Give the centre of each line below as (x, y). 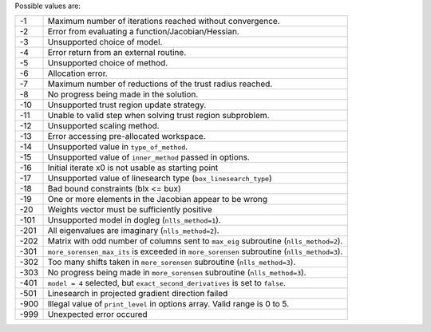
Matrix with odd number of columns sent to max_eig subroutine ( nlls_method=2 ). (195, 241)
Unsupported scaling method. (103, 126)
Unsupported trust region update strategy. (127, 105)
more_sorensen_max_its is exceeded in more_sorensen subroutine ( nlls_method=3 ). (195, 251)
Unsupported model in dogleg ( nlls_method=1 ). (134, 220)
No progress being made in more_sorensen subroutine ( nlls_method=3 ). (177, 273)
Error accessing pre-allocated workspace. (127, 136)
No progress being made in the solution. (123, 94)
